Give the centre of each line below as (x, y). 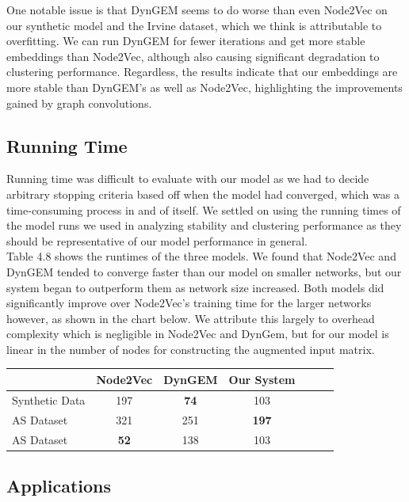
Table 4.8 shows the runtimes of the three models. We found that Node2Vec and (201, 256)
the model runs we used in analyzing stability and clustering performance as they (204, 225)
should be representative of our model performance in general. (157, 240)
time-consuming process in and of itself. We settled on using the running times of (204, 209)
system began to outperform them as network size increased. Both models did (195, 287)
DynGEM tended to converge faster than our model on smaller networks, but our (204, 271)
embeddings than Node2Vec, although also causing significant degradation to (193, 56)
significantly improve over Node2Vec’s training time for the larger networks (189, 303)
